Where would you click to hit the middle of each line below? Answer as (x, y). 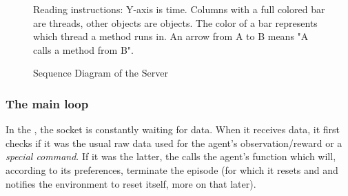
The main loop (47, 103)
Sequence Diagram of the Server (101, 73)
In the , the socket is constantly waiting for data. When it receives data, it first (173, 129)
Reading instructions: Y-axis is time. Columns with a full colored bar (179, 9)
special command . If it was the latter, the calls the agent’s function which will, (171, 156)
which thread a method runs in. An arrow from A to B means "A (171, 36)
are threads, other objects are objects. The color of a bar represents (175, 22)
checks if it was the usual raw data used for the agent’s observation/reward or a (174, 143)
